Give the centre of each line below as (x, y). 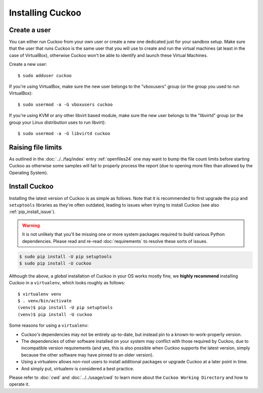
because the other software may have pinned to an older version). (87, 355)
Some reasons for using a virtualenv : (49, 325)
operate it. (19, 384)
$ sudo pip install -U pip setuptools (66, 256)
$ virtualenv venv (40, 294)
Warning (31, 225)
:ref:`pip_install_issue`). (32, 212)
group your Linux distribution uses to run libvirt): (57, 122)
